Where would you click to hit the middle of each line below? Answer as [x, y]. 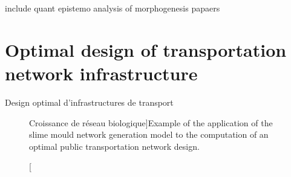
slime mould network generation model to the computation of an [149, 134]
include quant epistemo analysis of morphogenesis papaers [113, 8]
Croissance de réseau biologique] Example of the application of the [151, 122]
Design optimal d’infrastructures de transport [89, 102]
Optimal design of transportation [146, 49]
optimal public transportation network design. [114, 146]
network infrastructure [101, 73]
